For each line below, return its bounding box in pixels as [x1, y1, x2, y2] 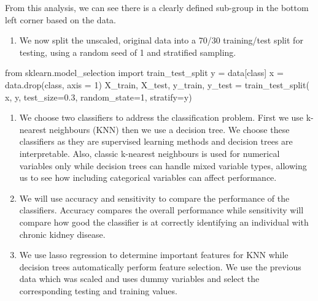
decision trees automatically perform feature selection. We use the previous [19, 260, 301, 273]
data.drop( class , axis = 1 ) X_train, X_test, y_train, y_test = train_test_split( [5, 78, 309, 91]
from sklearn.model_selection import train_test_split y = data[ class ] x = [5, 66, 284, 79]
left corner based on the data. [5, 13, 116, 26]
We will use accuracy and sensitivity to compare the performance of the [19, 191, 290, 204]
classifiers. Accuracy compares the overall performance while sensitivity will [19, 204, 304, 216]
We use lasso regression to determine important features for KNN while [19, 248, 289, 261]
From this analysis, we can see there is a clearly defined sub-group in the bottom [5, 1, 309, 13]
